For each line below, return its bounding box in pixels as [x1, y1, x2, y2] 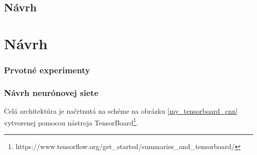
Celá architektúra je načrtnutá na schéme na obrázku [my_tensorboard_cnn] [4, 106, 238, 116]
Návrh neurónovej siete [4, 86, 99, 98]
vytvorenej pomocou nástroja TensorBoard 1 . [4, 116, 138, 127]
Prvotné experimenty [4, 64, 90, 76]
